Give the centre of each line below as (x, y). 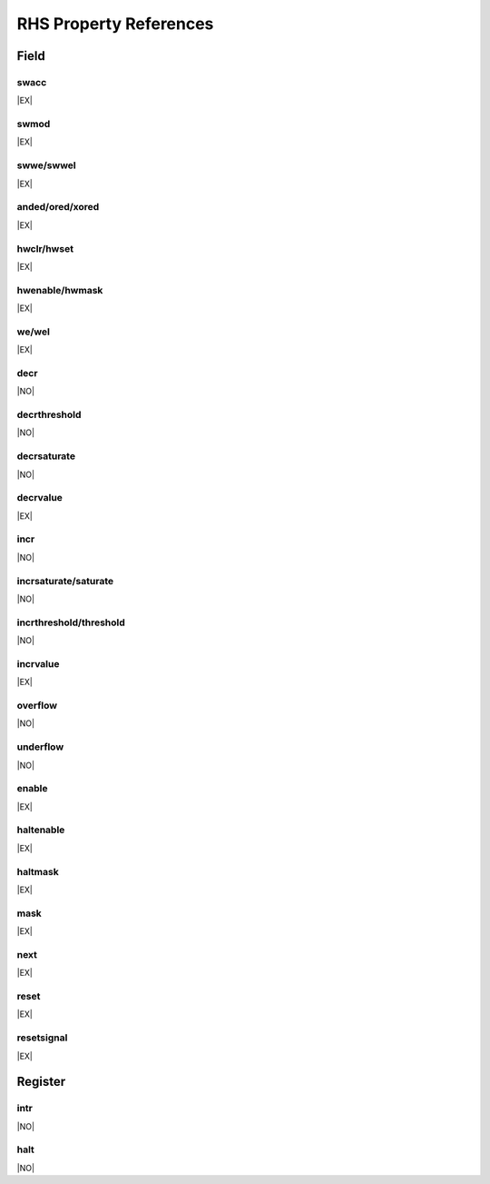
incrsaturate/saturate (65, 581)
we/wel (33, 332)
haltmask (38, 871)
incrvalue (38, 663)
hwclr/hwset (45, 248)
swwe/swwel (46, 165)
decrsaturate (46, 456)
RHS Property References (115, 24)
